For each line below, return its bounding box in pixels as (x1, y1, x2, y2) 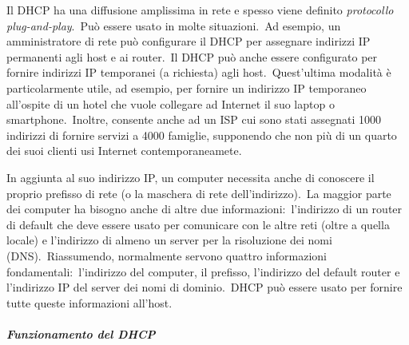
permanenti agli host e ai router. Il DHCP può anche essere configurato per (6, 48, 378, 65)
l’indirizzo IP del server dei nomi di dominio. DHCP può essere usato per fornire (6, 279, 403, 295)
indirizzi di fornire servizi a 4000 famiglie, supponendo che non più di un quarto (6, 126, 397, 143)
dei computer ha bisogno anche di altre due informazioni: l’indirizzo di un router (6, 200, 403, 217)
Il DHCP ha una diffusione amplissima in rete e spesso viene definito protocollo (6, 2, 394, 18)
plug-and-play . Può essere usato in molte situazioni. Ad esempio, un (6, 17, 341, 34)
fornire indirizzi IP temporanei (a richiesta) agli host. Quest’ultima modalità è (6, 64, 391, 81)
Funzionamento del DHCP (6, 325, 156, 342)
